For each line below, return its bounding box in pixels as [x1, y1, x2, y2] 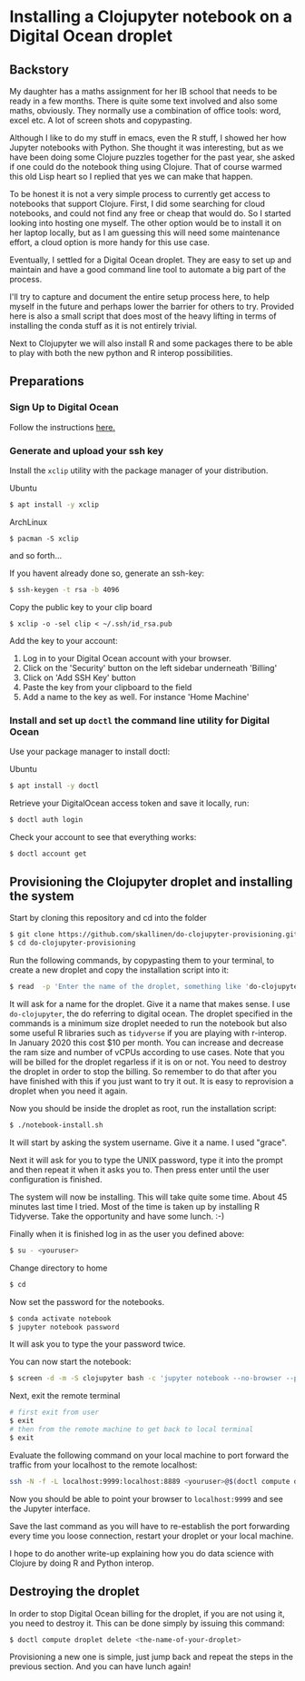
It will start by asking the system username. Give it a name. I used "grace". [9, 1137, 288, 1148]
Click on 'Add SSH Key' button [22, 672, 136, 683]
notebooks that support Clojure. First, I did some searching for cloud [9, 198, 266, 209]
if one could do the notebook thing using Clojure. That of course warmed [9, 162, 283, 172]
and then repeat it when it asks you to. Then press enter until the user [9, 1164, 270, 1175]
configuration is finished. [9, 1173, 103, 1184]
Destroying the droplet [9, 1584, 140, 1599]
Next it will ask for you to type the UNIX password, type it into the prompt [9, 1154, 283, 1165]
